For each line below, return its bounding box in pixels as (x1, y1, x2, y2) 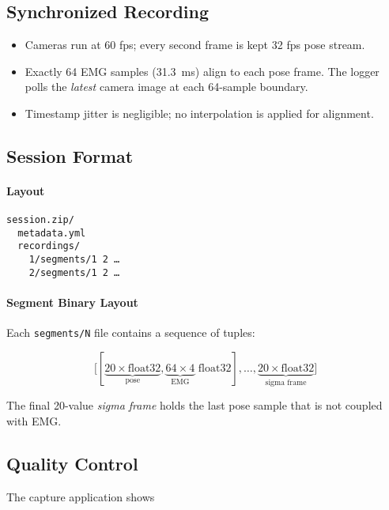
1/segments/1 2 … (28, 254, 120, 266)
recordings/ (17, 240, 81, 252)
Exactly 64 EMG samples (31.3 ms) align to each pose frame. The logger (25, 62, 380, 79)
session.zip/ (6, 214, 74, 226)
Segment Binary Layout (6, 294, 138, 311)
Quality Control (6, 451, 138, 475)
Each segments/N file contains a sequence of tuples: (6, 324, 255, 341)
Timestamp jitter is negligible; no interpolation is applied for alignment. (25, 104, 374, 121)
